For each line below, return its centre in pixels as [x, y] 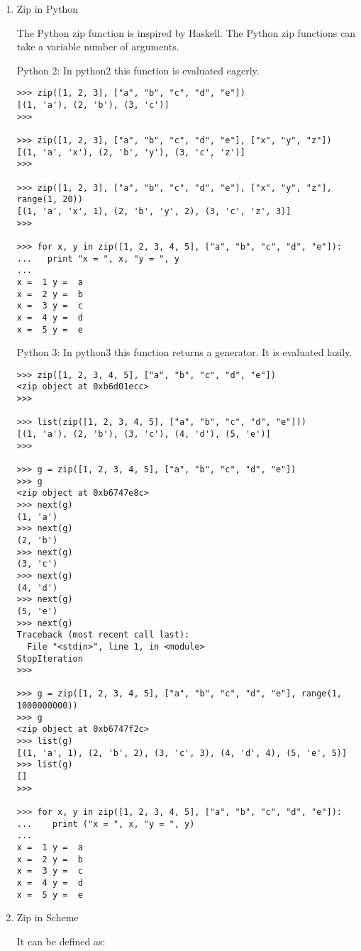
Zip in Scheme [48, 917]
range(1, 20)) [50, 200]
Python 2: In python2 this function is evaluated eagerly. [138, 70]
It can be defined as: [61, 941]
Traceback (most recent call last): [103, 635]
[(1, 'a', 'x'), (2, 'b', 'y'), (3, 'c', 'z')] [131, 152]
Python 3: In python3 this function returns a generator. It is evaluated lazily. [184, 352]
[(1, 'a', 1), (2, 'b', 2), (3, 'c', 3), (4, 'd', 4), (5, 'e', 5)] [182, 753]
